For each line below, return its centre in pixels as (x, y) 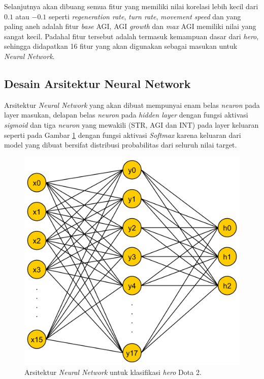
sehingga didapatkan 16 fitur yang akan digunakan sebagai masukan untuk (121, 46)
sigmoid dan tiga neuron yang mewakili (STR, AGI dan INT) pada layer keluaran (131, 124)
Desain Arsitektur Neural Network (97, 83)
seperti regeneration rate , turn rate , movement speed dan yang (145, 16)
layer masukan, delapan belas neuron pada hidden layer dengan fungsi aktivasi (126, 115)
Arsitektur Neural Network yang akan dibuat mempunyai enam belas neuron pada (132, 105)
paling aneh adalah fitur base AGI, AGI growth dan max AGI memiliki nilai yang (130, 26)
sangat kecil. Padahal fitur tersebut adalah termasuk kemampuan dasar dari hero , (131, 36)
